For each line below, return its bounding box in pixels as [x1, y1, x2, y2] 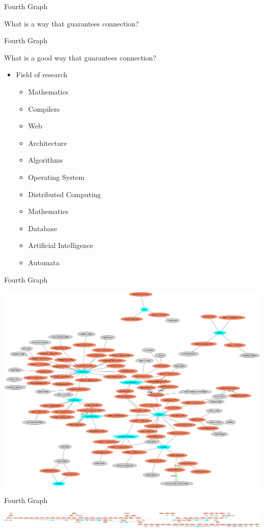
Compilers [28, 103, 60, 114]
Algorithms [28, 154, 63, 165]
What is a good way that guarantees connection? [4, 52, 156, 63]
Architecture [28, 137, 67, 148]
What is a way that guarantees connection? [4, 18, 139, 28]
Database [28, 223, 57, 233]
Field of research [16, 69, 68, 80]
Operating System [28, 171, 85, 182]
